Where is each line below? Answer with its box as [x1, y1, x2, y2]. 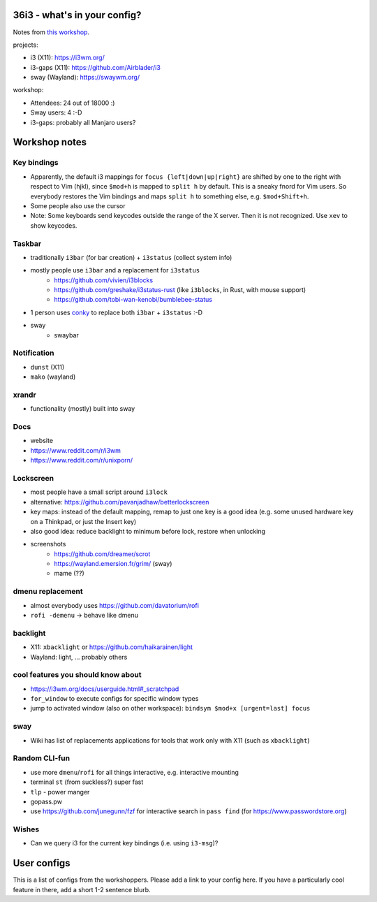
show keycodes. [30, 221, 77, 230]
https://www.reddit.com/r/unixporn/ [30, 456, 133, 465]
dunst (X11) [30, 363, 65, 371]
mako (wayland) [30, 372, 76, 381]
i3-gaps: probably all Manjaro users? [30, 118, 136, 126]
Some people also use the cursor [30, 201, 126, 210]
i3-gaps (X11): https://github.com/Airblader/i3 [30, 63, 161, 71]
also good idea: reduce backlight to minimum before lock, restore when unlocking [30, 527, 265, 535]
